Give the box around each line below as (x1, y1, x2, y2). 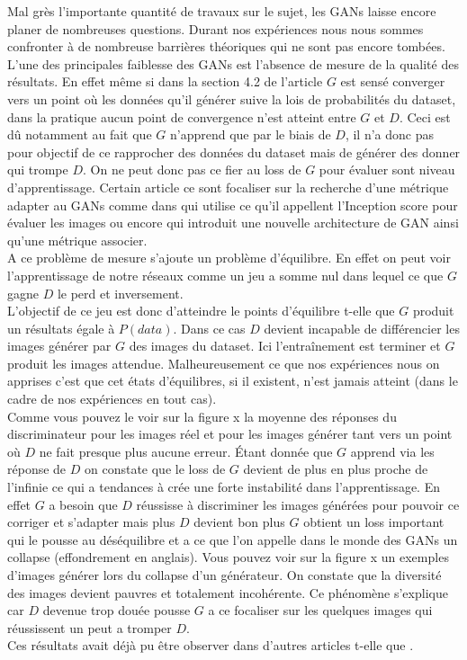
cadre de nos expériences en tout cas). (7, 389, 217, 408)
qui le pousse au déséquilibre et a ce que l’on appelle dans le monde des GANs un (7, 530, 458, 549)
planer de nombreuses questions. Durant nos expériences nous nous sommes (7, 19, 424, 38)
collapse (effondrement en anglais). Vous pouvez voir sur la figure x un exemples (7, 548, 449, 566)
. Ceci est (399, 107, 451, 126)
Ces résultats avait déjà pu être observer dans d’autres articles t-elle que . (7, 636, 414, 655)
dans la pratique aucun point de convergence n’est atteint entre (7, 107, 356, 126)
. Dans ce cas (173, 318, 246, 337)
